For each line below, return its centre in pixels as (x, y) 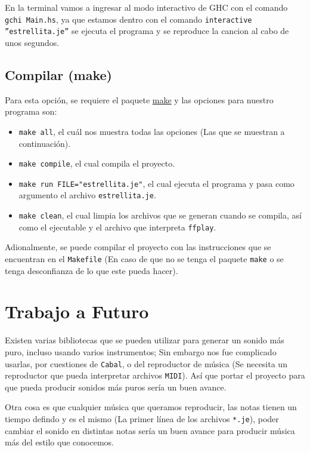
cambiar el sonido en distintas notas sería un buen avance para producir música (150, 430)
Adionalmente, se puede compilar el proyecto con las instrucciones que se (138, 247)
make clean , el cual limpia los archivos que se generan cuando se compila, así (160, 215)
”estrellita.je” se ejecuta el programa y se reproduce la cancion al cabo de (147, 31)
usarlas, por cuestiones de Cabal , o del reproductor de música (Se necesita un (146, 363)
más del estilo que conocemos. (59, 442)
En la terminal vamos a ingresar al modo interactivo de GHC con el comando (146, 7)
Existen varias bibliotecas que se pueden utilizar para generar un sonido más (145, 340)
